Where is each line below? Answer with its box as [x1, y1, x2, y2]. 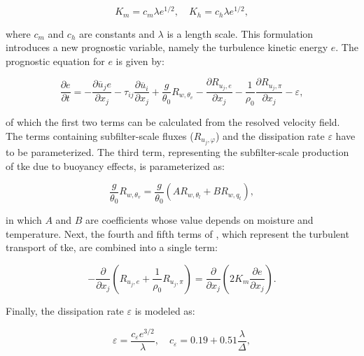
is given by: [115, 53, 164, 68]
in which [6, 213, 42, 227]
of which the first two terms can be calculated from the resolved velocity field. [6, 115, 340, 129]
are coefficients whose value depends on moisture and [85, 213, 314, 227]
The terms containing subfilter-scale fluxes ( [6, 128, 194, 143]
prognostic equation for [6, 53, 105, 68]
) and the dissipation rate [215, 128, 325, 143]
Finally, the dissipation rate [6, 303, 124, 318]
